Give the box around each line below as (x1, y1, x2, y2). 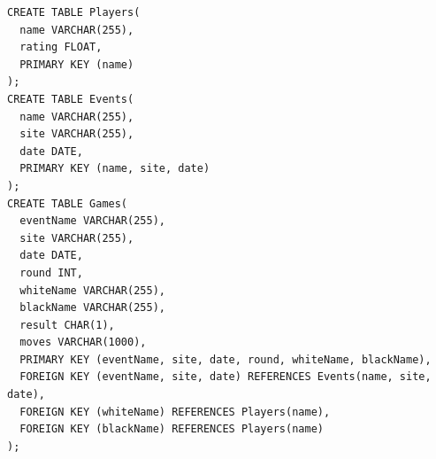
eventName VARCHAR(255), (19, 214, 165, 228)
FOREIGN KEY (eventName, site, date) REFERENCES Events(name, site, (19, 370, 432, 384)
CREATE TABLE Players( (7, 6, 141, 19)
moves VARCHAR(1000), (19, 336, 147, 349)
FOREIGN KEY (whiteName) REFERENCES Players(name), (19, 405, 331, 418)
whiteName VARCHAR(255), (19, 284, 165, 297)
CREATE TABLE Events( (7, 92, 134, 105)
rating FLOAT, (19, 41, 103, 54)
